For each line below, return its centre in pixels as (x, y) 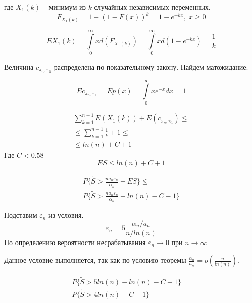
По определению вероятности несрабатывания (75, 242)
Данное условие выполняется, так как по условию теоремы (95, 260)
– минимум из (64, 7)
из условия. (66, 215)
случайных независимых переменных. (152, 7)
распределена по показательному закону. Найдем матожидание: (151, 66)
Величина (19, 66)
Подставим (21, 215)
